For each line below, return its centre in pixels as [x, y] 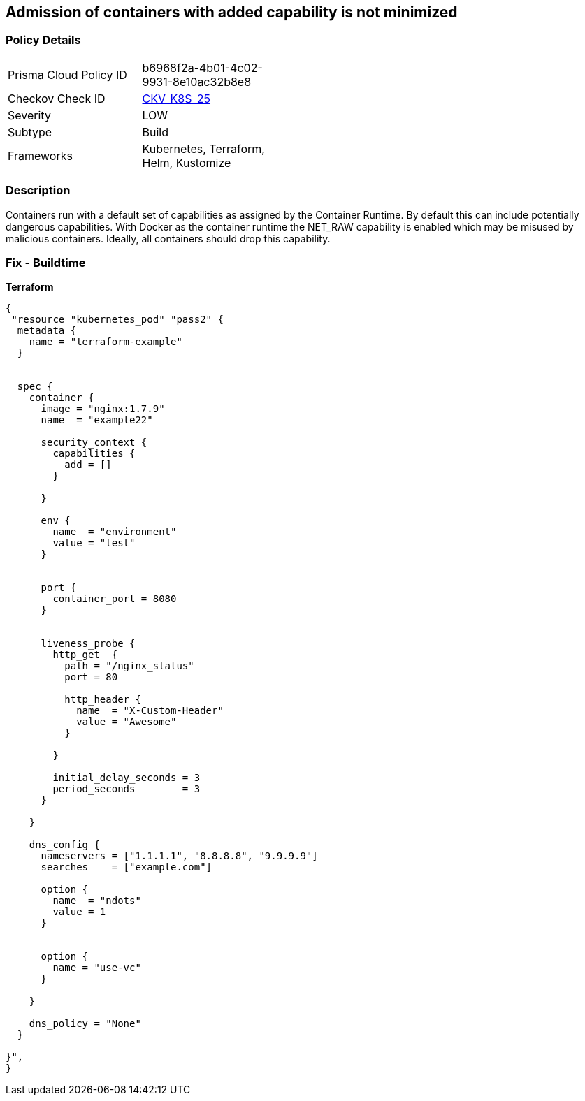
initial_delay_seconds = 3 [127, 778]
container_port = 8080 [115, 599]
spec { [35, 387]
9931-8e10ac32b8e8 [197, 81]
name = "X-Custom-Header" [150, 711]
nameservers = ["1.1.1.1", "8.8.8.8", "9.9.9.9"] [179, 856]
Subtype [30, 132]
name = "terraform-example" [106, 342]
